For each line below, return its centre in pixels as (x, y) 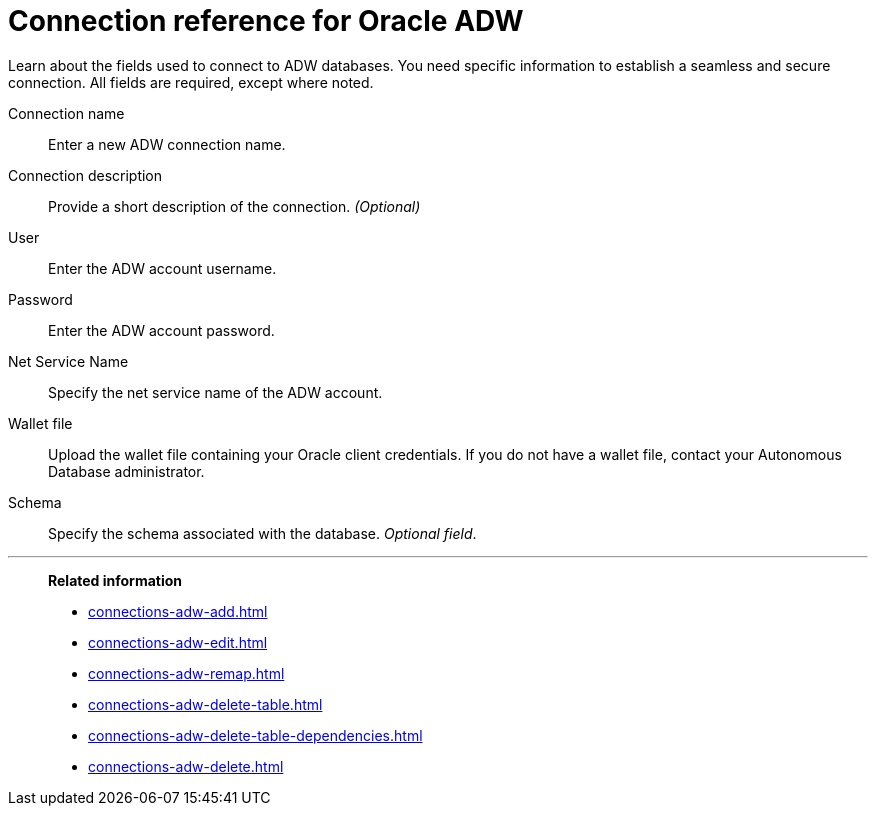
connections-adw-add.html (178, 611)
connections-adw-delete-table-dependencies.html (255, 735)
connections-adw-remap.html (186, 673)
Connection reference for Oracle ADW (266, 21)
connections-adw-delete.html (186, 766)
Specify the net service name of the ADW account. (215, 392)
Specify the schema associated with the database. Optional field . (262, 533)
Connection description (85, 175)
